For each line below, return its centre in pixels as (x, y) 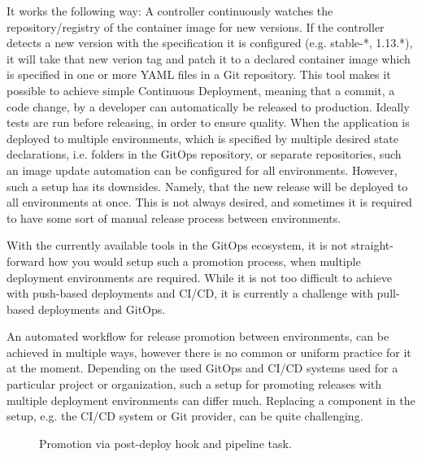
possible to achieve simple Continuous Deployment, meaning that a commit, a (201, 90)
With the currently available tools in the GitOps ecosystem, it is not (177, 245)
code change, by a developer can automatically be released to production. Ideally (208, 106)
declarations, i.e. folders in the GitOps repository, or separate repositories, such (204, 154)
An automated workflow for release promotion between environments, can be (198, 336)
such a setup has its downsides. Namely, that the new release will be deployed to (207, 186)
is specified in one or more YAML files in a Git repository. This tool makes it (199, 74)
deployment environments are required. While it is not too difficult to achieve (199, 277)
